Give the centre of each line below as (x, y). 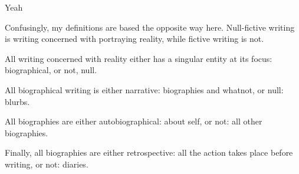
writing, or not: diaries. (47, 164)
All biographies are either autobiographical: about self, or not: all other (134, 121)
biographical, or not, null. (51, 70)
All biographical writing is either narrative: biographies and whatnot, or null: (144, 89)
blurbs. (17, 101)
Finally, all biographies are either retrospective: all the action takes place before (149, 152)
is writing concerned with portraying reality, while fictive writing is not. (134, 39)
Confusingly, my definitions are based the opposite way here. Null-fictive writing (150, 27)
